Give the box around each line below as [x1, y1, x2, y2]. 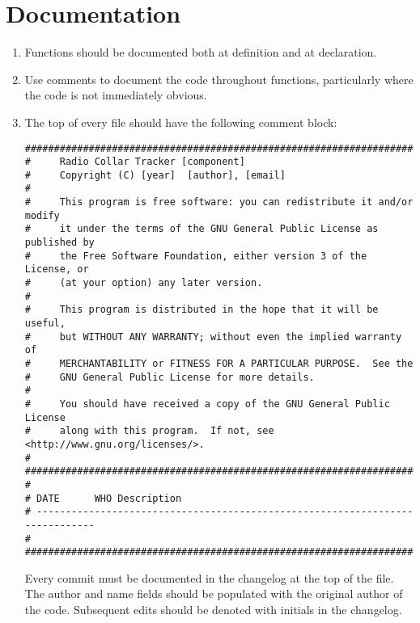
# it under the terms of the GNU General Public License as [24, 223, 379, 235]
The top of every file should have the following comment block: [24, 113, 337, 130]
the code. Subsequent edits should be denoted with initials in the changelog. [24, 601, 402, 618]
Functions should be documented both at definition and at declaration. [24, 44, 377, 61]
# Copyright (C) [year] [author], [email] [24, 169, 286, 181]
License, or [24, 263, 89, 276]
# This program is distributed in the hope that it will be [24, 304, 379, 316]
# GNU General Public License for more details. [24, 371, 315, 383]
